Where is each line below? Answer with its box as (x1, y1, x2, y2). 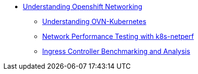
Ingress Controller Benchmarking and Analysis (42, 47, 190, 55)
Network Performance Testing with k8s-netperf (42, 32, 194, 40)
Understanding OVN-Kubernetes (42, 17, 147, 25)
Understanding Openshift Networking (23, 2, 143, 11)
